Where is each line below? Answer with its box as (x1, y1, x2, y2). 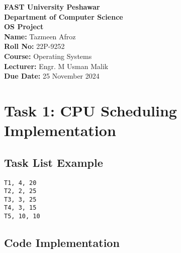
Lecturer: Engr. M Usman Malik (4, 60, 109, 71)
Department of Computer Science (4, 11, 123, 22)
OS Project (4, 21, 44, 32)
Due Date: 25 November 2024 (4, 71, 100, 81)
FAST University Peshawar (4, 2, 100, 12)
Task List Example (4, 154, 103, 170)
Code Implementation (4, 235, 120, 250)
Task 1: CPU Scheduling (4, 100, 177, 120)
